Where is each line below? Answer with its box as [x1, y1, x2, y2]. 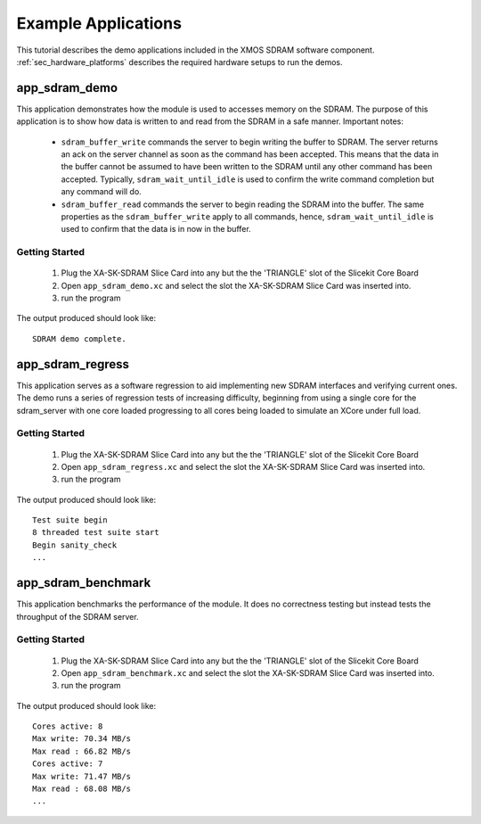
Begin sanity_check [32, 540, 118, 550]
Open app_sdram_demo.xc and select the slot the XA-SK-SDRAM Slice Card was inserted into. [61, 280, 412, 291]
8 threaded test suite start [32, 527, 159, 538]
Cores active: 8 [32, 721, 103, 731]
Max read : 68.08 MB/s [32, 784, 132, 794]
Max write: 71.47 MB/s [32, 771, 132, 781]
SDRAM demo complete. [32, 334, 126, 343]
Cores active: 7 [32, 759, 103, 769]
